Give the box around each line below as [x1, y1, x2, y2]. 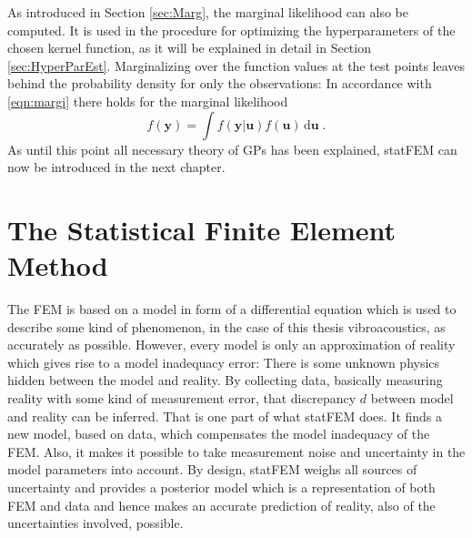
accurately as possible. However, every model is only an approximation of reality [7, 335, 456, 354]
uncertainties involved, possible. [7, 513, 184, 533]
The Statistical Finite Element [7, 210, 397, 248]
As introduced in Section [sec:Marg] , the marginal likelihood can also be [7, 3, 408, 21]
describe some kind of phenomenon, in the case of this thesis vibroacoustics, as [7, 317, 446, 336]
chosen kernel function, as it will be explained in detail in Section [7, 38, 371, 57]
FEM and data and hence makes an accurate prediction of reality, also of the [7, 495, 436, 514]
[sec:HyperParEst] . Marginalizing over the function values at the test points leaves [7, 56, 466, 75]
